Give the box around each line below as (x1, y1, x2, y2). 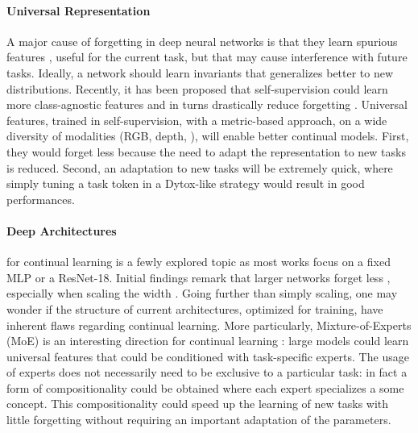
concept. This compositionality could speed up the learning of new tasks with (6, 395, 389, 412)
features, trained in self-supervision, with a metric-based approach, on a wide (6, 111, 387, 128)
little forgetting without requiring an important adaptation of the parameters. (6, 411, 391, 428)
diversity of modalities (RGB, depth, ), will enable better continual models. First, (6, 127, 409, 144)
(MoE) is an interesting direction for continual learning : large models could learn (6, 332, 409, 349)
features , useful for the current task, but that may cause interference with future (6, 48, 408, 65)
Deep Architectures (6, 222, 117, 239)
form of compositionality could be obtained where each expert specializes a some (6, 379, 404, 396)
